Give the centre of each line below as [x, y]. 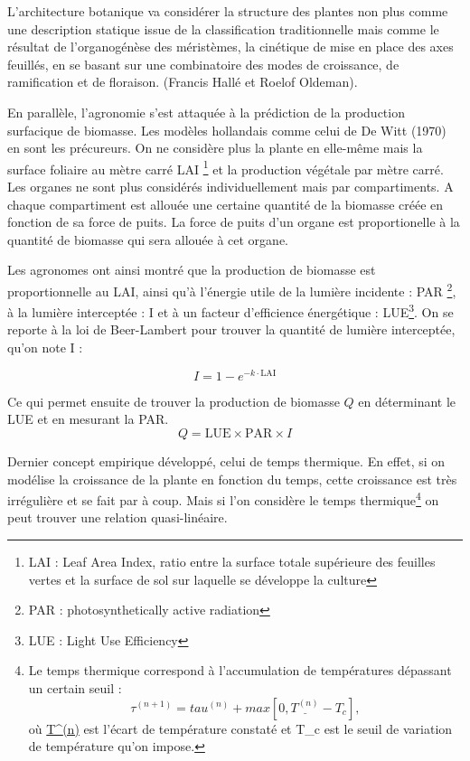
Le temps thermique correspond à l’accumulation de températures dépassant [240, 670]
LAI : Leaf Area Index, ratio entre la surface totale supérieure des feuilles [232, 561]
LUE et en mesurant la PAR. [88, 419]
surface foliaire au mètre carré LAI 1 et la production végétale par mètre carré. [226, 167]
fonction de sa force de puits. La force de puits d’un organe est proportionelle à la [234, 222]
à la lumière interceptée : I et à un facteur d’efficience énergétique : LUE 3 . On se [230, 310]
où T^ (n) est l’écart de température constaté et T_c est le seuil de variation [240, 728]
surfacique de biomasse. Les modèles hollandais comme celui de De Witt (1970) [227, 130]
